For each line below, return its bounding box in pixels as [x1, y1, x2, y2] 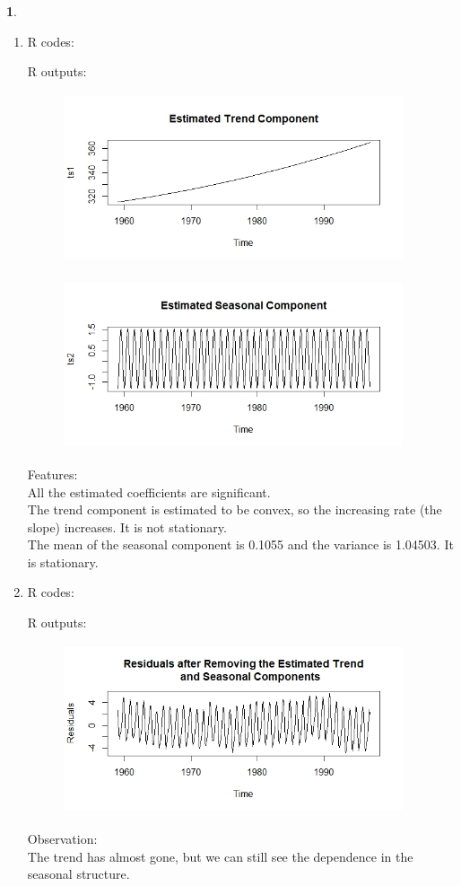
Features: [27, 464, 78, 483]
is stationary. [27, 552, 99, 571]
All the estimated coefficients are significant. [27, 482, 271, 501]
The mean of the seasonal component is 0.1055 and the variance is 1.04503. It [27, 535, 454, 554]
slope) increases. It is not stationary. [27, 517, 227, 536]
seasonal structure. [27, 864, 130, 883]
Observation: [27, 829, 98, 848]
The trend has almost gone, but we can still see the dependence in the [27, 847, 413, 865]
